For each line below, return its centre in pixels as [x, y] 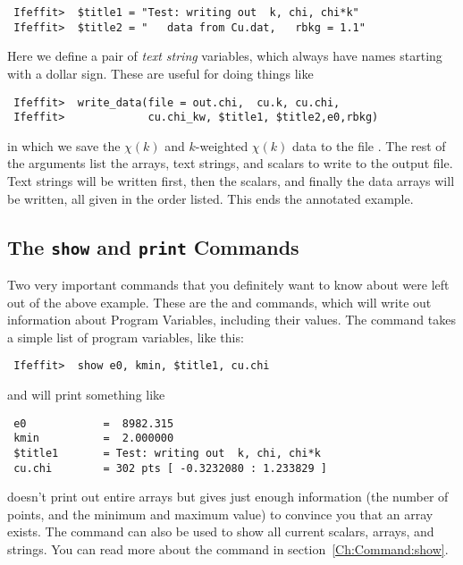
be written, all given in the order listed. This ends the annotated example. [210, 198]
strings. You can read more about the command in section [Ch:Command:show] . [228, 549]
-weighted [222, 145]
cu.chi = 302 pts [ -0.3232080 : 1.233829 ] [170, 468]
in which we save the [64, 145]
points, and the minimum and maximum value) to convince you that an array [220, 514]
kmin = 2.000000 [94, 439]
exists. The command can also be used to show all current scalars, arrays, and [221, 531]
